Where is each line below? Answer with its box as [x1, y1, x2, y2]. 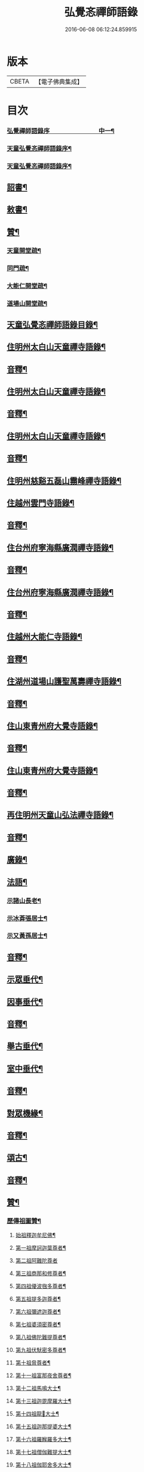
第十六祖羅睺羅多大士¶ [15, 1436, 72, 1443]
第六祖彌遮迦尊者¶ [15, 1308, 62, 1315]
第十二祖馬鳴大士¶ [15, 1385, 62, 1392]
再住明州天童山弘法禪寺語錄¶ [7, 810, 114, 820]
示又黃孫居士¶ [7, 931, 47, 940]
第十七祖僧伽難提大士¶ [15, 1449, 72, 1456]
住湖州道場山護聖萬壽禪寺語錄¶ [7, 676, 122, 686]
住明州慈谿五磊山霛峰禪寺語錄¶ [7, 476, 122, 486]
